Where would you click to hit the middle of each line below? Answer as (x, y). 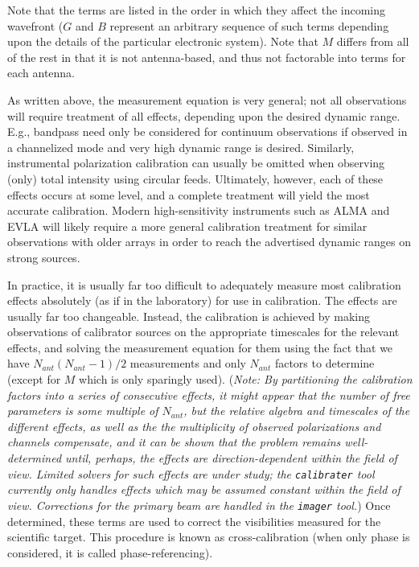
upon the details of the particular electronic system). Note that (163, 41)
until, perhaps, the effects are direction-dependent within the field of (231, 458)
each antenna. (41, 73)
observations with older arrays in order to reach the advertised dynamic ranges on (209, 242)
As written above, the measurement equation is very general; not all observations (207, 99)
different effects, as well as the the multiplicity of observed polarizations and (194, 426)
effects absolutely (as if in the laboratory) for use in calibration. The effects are (202, 300)
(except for (34, 379)
